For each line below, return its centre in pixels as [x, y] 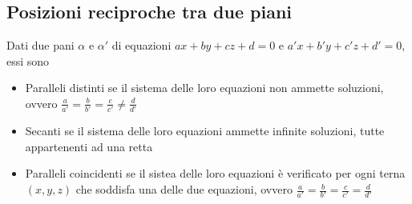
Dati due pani [40, 45]
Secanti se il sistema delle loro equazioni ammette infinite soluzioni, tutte [205, 131]
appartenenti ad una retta [89, 146]
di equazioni [141, 45]
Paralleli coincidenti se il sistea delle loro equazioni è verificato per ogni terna [215, 173]
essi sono [28, 60]
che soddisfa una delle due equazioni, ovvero [184, 189]
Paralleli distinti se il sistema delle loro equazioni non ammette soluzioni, [204, 88]
